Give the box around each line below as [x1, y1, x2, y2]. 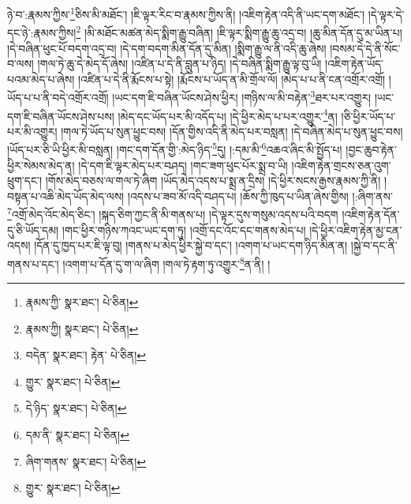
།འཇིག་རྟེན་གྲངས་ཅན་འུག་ [291, 156, 391, 173]
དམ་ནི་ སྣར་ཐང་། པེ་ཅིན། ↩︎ [25, 427, 129, 443]
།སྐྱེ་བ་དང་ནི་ [350, 237, 398, 254]
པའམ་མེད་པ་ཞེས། [7, 70, 75, 87]
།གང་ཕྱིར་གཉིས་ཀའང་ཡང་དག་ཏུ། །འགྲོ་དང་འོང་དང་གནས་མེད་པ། [62, 221, 306, 238]
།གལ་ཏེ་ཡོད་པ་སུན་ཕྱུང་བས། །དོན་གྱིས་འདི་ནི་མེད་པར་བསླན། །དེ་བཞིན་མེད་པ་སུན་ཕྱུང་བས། [61, 122, 403, 139]
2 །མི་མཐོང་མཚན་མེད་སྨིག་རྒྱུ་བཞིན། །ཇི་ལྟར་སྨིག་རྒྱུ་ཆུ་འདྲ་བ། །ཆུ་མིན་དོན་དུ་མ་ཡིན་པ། [76, 22, 402, 40]
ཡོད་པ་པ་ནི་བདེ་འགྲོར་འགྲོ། [7, 88, 109, 105]
